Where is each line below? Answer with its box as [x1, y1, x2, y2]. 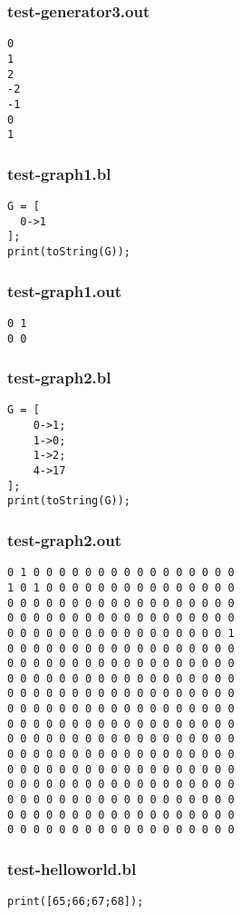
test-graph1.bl [7, 162, 111, 184]
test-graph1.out [7, 279, 121, 302]
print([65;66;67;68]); [7, 895, 144, 909]
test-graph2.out [7, 528, 121, 551]
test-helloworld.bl [7, 857, 137, 880]
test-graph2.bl [7, 366, 111, 389]
